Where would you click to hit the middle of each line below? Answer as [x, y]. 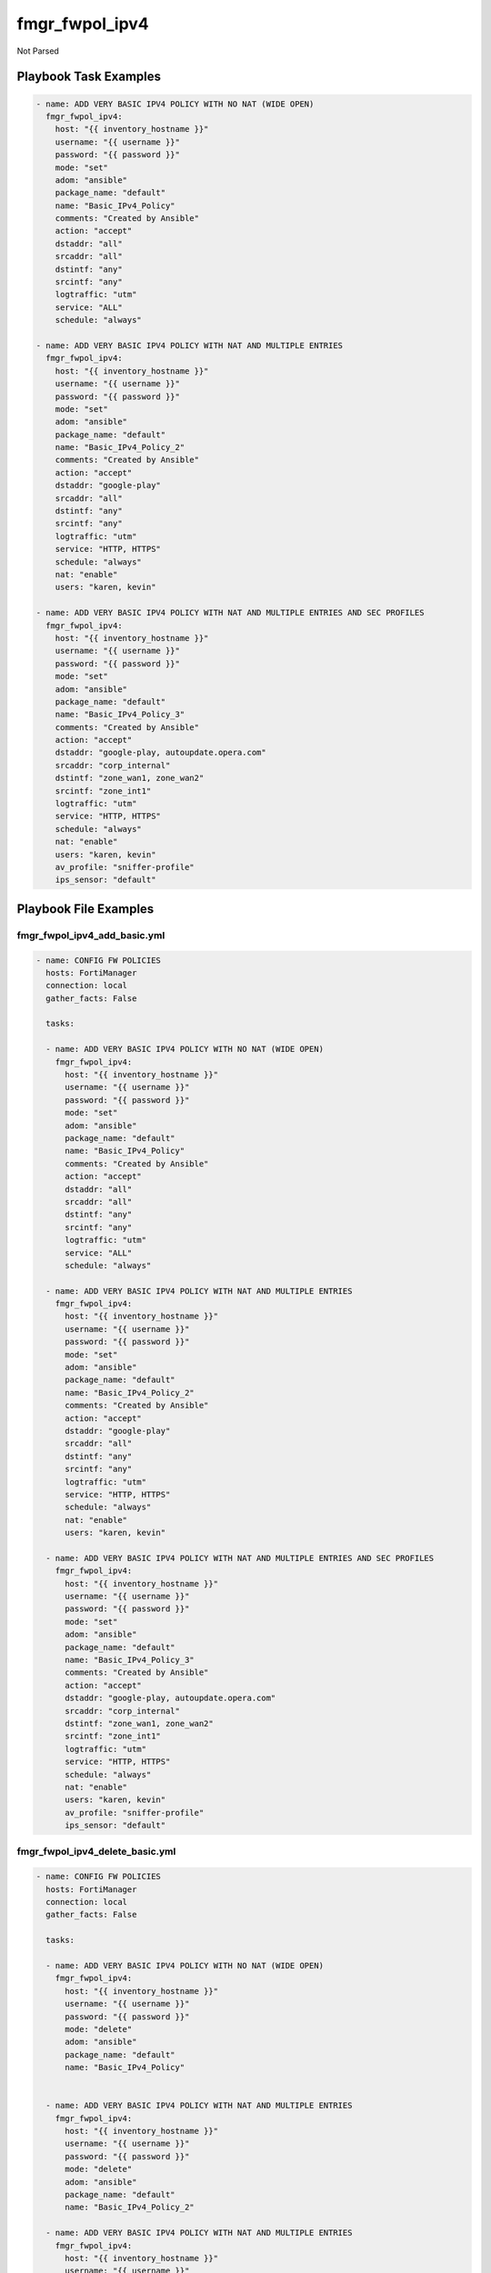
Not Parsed [38, 51]
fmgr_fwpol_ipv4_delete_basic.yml [96, 1852]
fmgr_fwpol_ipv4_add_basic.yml [91, 935]
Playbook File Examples [85, 909]
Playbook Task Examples [89, 77]
